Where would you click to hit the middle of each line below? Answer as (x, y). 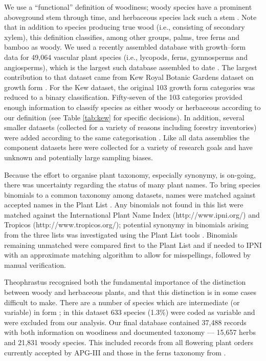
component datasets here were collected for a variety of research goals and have (128, 147)
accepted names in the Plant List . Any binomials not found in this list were (124, 205)
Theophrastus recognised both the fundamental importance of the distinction (125, 282)
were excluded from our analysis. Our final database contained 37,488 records (125, 322)
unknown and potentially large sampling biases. (79, 157)
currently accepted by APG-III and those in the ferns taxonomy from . (115, 352)
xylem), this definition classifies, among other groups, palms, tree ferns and (122, 37)
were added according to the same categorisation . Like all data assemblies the (127, 137)
